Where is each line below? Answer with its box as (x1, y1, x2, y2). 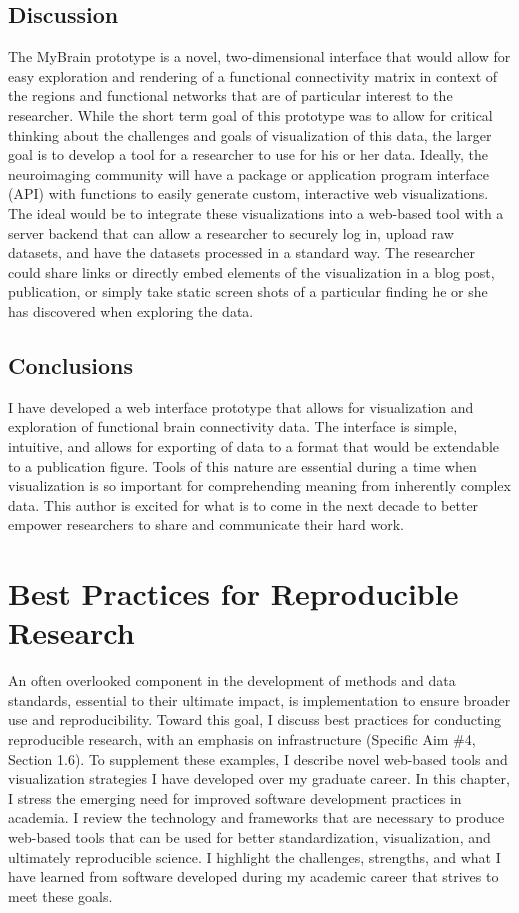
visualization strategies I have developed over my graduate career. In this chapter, (8, 768, 510, 789)
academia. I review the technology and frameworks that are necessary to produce (8, 807, 505, 828)
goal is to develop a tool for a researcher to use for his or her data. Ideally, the (8, 144, 489, 165)
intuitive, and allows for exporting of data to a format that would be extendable (8, 435, 500, 456)
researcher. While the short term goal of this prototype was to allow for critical (8, 104, 493, 125)
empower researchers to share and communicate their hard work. (8, 514, 405, 535)
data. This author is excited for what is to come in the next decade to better (8, 494, 479, 515)
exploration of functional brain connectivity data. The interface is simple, (8, 416, 458, 437)
